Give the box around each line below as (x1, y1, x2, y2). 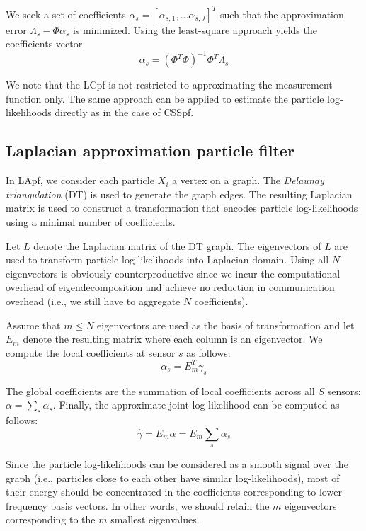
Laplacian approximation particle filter (6, 139, 294, 161)
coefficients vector (6, 36, 83, 51)
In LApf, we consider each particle (6, 173, 154, 188)
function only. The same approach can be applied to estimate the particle (6, 91, 324, 105)
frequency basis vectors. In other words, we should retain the (6, 498, 270, 513)
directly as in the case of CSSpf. (55, 105, 194, 120)
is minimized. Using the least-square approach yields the (72, 22, 317, 37)
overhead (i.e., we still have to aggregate (6, 293, 181, 308)
